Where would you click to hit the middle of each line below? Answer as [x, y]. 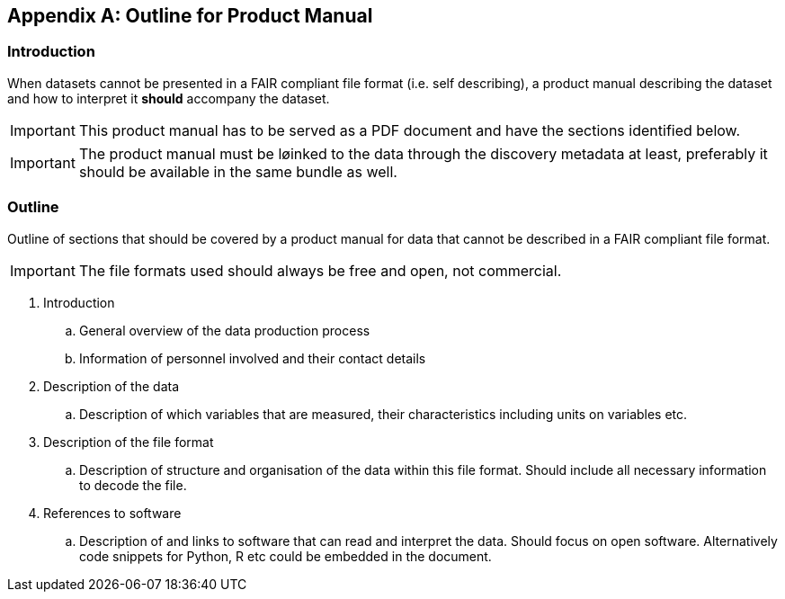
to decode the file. [133, 485]
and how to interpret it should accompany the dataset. [169, 98]
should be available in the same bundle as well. [238, 171]
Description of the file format [129, 442]
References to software [112, 513]
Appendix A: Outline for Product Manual [190, 16]
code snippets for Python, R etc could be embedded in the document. [285, 556]
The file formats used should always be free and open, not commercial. [320, 270]
